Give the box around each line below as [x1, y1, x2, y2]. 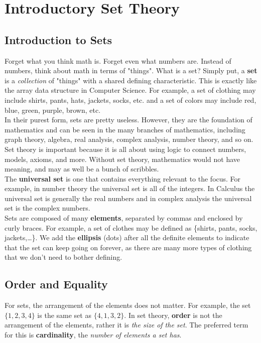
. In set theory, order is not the [124, 309, 222, 320]
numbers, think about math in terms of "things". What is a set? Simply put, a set [5, 65, 257, 76]
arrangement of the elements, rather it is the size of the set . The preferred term [5, 319, 248, 330]
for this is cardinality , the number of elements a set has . [5, 329, 182, 340]
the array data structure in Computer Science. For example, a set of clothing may [5, 85, 256, 95]
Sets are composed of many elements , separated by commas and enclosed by [5, 213, 243, 223]
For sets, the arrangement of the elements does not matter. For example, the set [5, 300, 251, 310]
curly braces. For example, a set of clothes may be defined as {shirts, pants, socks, [5, 222, 257, 233]
